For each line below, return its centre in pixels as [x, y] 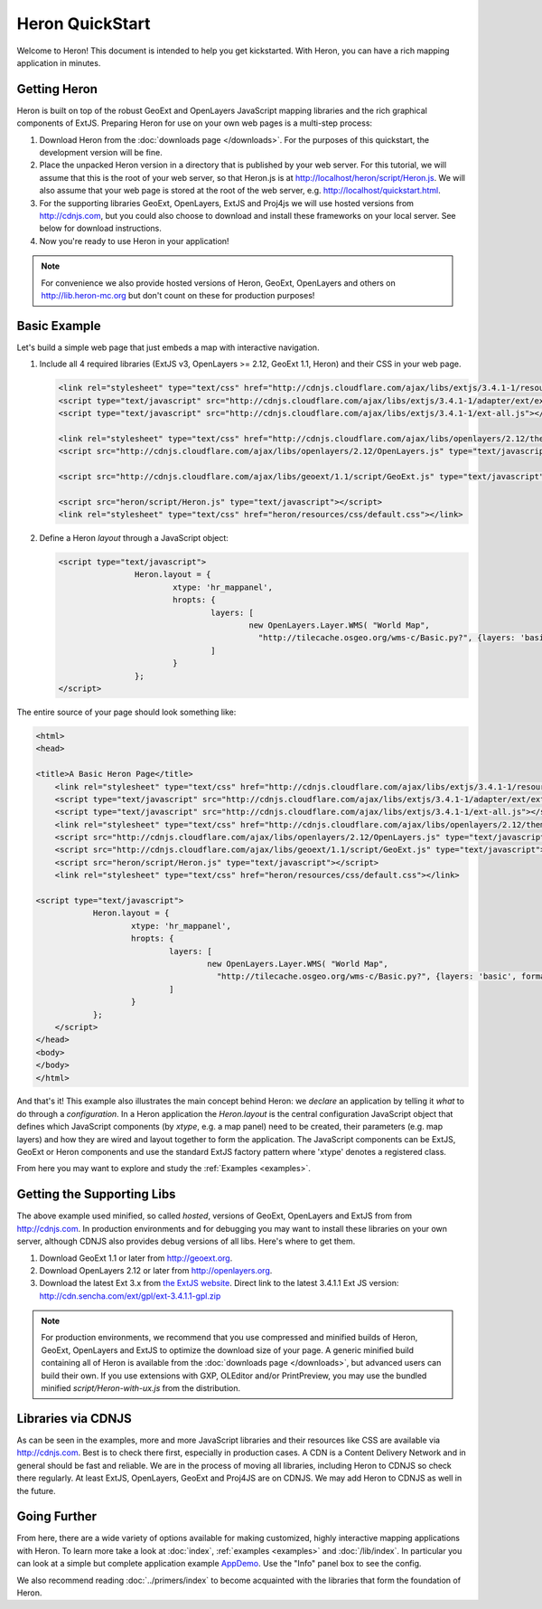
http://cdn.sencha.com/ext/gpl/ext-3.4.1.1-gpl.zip [130, 1296]
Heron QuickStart [84, 24]
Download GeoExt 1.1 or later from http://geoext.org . [136, 1258]
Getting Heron [57, 89]
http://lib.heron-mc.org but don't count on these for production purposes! [178, 295]
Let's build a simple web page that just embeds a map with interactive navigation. [168, 347]
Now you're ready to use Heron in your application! [134, 241]
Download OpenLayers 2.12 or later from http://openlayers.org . [156, 1270]
